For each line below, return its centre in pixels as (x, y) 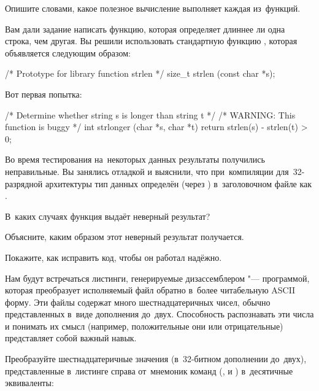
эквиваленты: (29, 383)
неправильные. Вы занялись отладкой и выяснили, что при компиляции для (147, 171)
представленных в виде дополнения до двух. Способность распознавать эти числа (159, 314)
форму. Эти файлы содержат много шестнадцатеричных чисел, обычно (138, 302)
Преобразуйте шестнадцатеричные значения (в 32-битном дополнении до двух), (156, 359)
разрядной (24, 183)
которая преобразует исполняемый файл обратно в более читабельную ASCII (150, 290)
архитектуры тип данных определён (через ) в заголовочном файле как (179, 183)
